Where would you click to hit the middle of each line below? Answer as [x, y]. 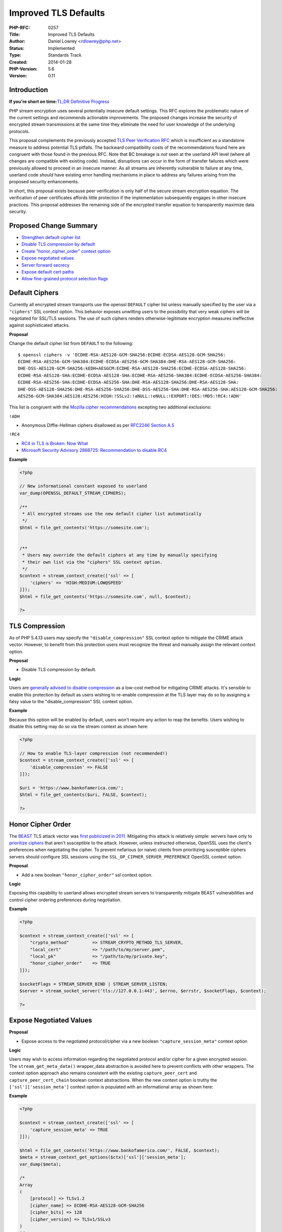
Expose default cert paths [48, 272]
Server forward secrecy [46, 265]
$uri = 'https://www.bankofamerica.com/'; [71, 788]
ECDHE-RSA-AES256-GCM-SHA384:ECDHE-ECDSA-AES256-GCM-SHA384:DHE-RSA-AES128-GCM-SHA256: [127, 361]
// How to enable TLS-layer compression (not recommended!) [94, 753]
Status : [17, 48]
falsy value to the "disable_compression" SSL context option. [71, 702]
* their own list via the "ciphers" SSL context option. [92, 562]
